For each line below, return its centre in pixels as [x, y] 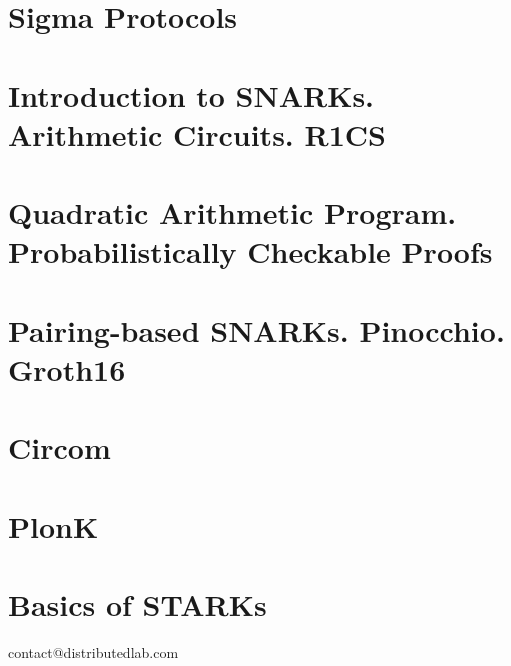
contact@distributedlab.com [93, 651]
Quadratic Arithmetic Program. [232, 212]
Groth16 [67, 368]
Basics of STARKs [137, 604]
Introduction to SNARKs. [191, 94]
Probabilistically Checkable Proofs [250, 251]
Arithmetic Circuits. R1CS [197, 133]
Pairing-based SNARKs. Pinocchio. [256, 329]
